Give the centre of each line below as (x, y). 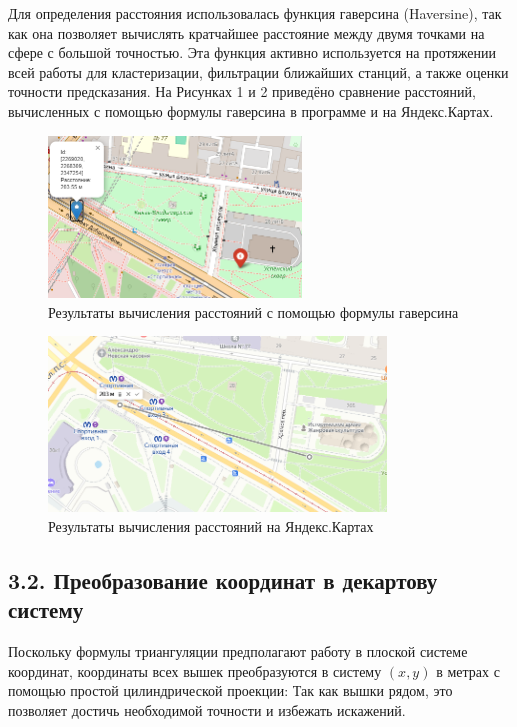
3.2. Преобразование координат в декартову (223, 580)
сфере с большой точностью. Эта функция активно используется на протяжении (252, 52)
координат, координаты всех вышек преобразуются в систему (195, 670)
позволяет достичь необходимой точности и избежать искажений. (207, 710)
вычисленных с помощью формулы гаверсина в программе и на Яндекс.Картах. (251, 110)
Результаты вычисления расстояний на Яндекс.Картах (211, 526)
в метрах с (468, 670)
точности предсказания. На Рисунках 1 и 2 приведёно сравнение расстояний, (242, 91)
